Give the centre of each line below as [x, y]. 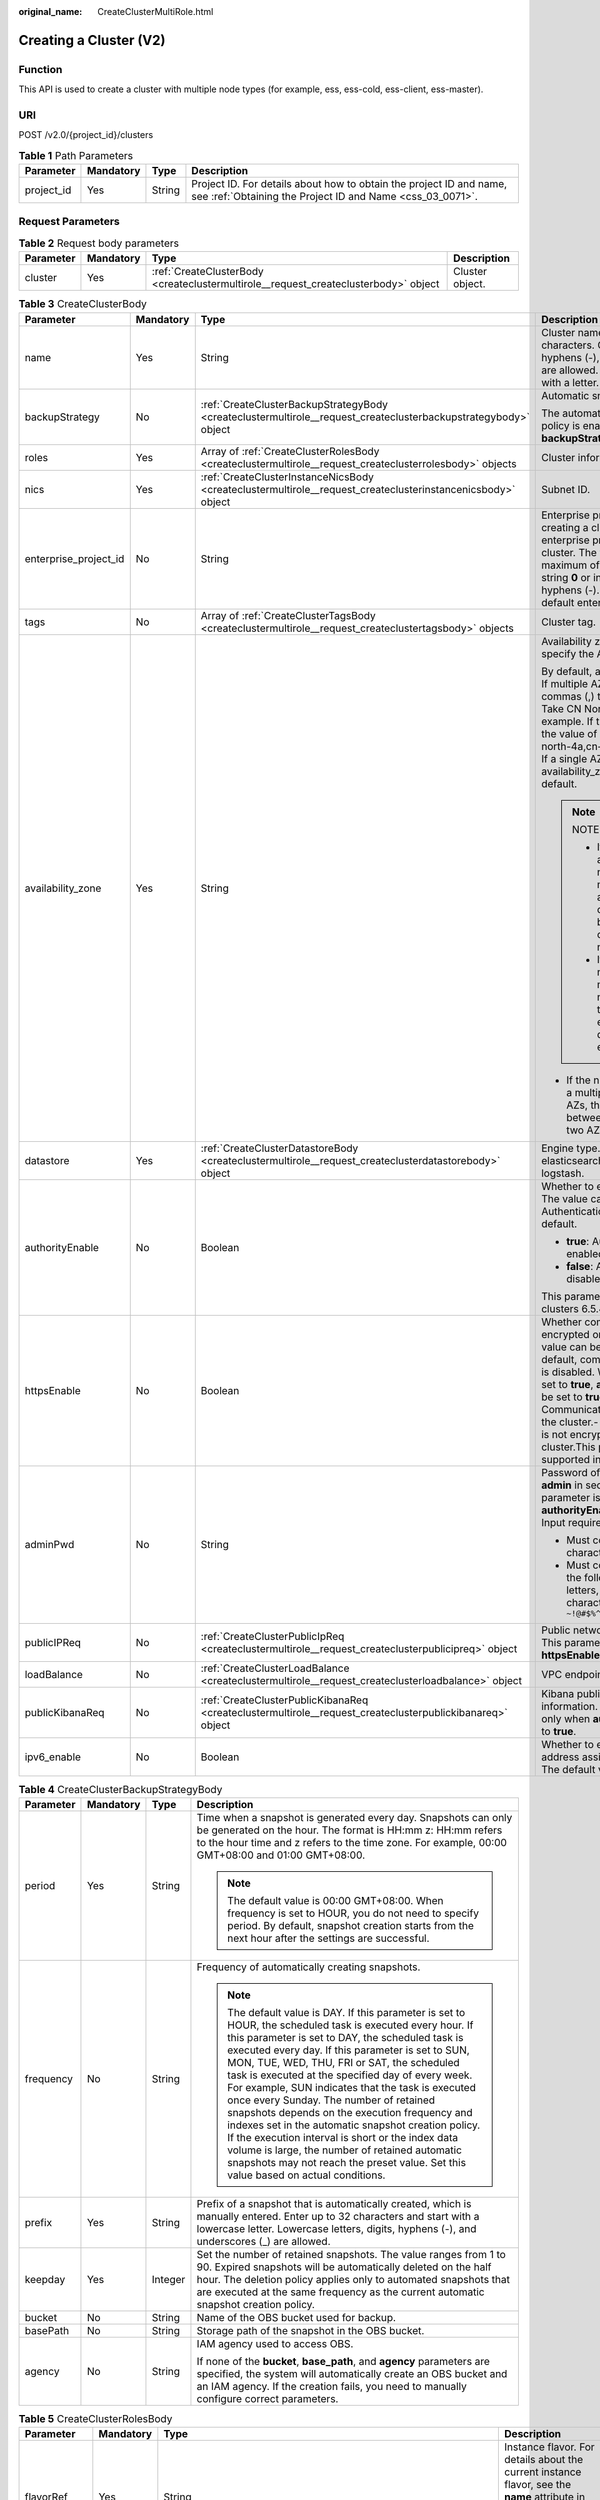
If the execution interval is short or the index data [342, 2137]
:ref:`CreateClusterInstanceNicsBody [287, 477]
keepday [45, 2279]
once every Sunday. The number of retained [330, 2100]
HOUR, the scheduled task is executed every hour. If [350, 2025]
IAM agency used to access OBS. [275, 2343]
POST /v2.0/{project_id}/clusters [86, 135]
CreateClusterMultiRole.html [155, 11]
